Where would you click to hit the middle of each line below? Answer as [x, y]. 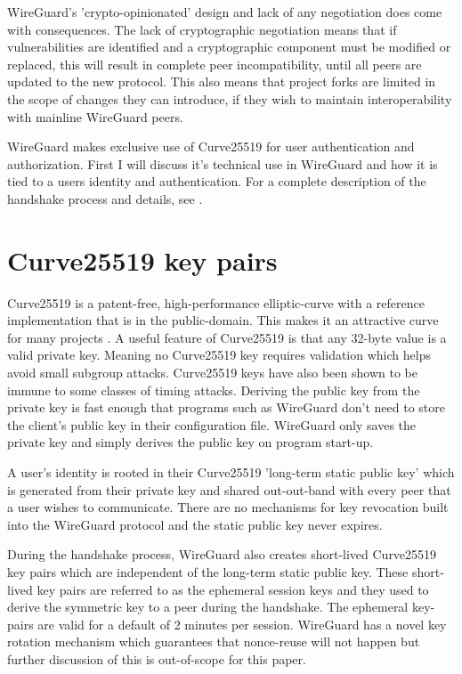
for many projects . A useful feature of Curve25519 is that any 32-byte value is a [227, 337]
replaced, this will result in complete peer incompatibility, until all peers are [215, 64]
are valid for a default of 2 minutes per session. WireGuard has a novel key [242, 624]
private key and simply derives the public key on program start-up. [190, 442]
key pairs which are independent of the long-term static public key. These [208, 571]
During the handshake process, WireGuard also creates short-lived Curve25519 [222, 554]
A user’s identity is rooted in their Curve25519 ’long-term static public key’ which [231, 472]
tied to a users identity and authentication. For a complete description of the [217, 181]
